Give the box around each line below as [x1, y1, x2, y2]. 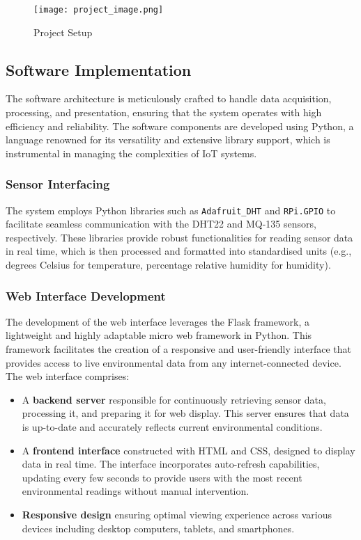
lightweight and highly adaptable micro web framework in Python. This [6, 328, 312, 342]
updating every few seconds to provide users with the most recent [22, 470, 302, 484]
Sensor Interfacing [6, 175, 110, 193]
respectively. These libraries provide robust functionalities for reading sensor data [6, 230, 353, 244]
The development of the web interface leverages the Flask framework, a [6, 314, 310, 328]
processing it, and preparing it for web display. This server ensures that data [22, 406, 349, 420]
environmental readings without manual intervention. [22, 484, 249, 498]
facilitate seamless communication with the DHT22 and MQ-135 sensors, [6, 216, 316, 231]
